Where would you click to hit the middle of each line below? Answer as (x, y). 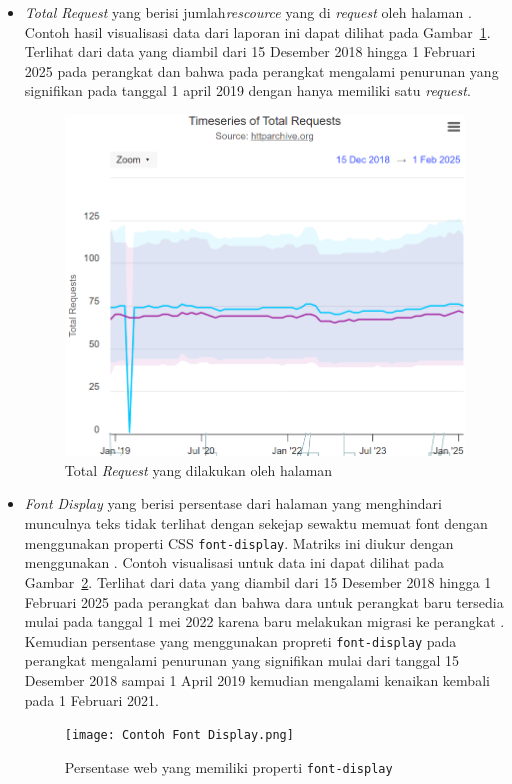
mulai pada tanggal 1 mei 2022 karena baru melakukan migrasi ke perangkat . (264, 621)
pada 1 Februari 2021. (91, 699)
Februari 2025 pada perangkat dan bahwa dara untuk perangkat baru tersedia (264, 601)
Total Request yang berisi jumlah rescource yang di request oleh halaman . (248, 12)
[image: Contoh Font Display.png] (179, 735)
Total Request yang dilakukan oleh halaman (198, 469)
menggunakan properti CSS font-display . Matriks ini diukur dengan (239, 542)
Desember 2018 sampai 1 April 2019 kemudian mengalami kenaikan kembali (257, 679)
